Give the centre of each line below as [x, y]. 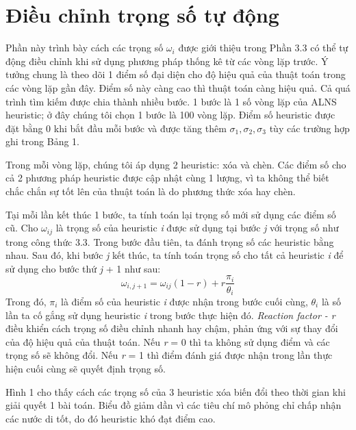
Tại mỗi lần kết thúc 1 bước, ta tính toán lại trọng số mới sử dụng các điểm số [171, 214]
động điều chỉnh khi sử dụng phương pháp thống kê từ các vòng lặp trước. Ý [167, 61]
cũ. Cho [22, 228]
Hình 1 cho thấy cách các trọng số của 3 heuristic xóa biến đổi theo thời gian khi [176, 391]
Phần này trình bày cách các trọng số [85, 48]
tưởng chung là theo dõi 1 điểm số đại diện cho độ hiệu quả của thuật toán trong [176, 74]
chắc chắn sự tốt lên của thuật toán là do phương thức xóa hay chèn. [151, 191]
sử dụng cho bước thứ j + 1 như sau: [83, 268]
